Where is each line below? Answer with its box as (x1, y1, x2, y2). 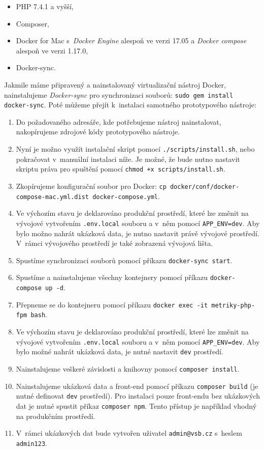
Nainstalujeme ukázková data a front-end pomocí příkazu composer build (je (16, 380, 258, 391)
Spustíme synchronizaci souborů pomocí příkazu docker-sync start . (16, 255, 233, 265)
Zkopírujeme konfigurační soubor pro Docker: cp (16, 180, 167, 191)
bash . (30, 309, 47, 320)
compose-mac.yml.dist (16, 193, 89, 201)
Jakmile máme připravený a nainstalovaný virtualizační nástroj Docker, (4, 79, 226, 90)
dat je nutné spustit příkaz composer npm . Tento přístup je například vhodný (16, 400, 257, 411)
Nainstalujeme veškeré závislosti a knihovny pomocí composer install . (16, 363, 240, 374)
